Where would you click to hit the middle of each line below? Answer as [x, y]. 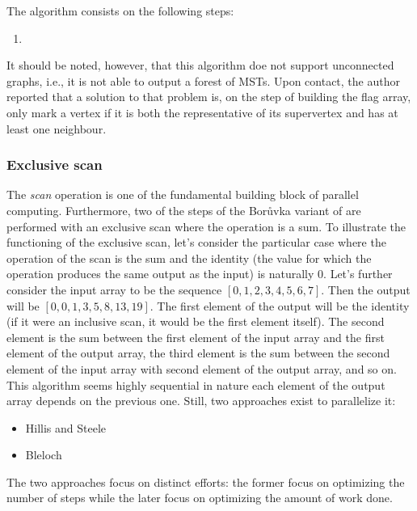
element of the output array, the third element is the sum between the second [198, 353]
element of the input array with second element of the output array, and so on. [202, 368]
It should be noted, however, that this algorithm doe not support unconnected [200, 65]
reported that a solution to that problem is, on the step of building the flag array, [209, 97]
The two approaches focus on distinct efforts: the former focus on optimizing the [206, 481]
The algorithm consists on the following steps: [120, 11]
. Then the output [366, 289]
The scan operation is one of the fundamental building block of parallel [183, 194]
